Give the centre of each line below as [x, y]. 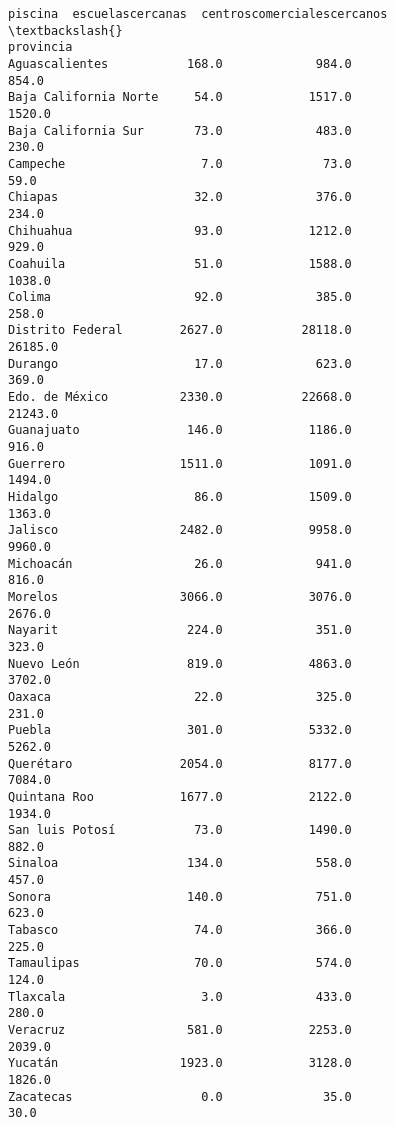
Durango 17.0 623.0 [180, 363]
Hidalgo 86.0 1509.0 [180, 497]
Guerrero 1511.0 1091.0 [180, 463]
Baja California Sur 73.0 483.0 [180, 130]
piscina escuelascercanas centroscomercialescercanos [198, 14]
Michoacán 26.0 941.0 [180, 563]
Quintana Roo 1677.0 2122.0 [180, 796]
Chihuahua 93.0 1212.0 [180, 230]
